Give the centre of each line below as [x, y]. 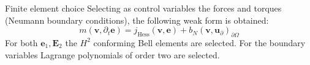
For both [21, 42]
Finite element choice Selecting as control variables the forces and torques [143, 8]
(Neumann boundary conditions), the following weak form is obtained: [137, 20]
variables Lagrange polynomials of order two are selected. [112, 54]
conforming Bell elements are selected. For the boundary [199, 42]
